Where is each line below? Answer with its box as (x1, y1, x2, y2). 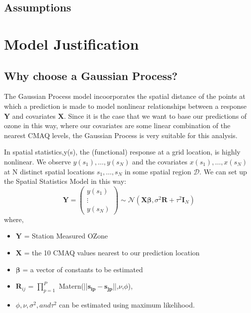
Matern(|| (59, 281, 88, 291)
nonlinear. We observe (4, 156, 71, 166)
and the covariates (132, 156, 188, 166)
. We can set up (199, 166, 247, 176)
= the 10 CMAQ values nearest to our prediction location (24, 247, 200, 258)
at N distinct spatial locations (4, 166, 95, 176)
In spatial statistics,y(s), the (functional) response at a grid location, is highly (4, 147, 241, 157)
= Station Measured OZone (24, 231, 108, 241)
